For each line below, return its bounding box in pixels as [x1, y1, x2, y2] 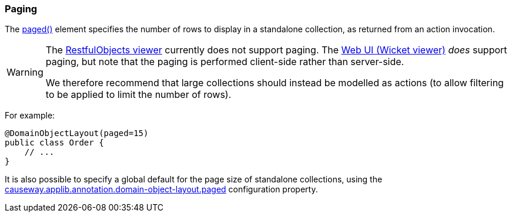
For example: [5, 110, 55, 121]
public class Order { [5, 138, 104, 148]
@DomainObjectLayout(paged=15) [5, 128, 149, 138]
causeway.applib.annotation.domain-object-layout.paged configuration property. [5, 184, 318, 195]
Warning [6, 66, 43, 79]
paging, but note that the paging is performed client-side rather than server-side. [45, 56, 404, 68]
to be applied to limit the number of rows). [45, 89, 232, 101]
